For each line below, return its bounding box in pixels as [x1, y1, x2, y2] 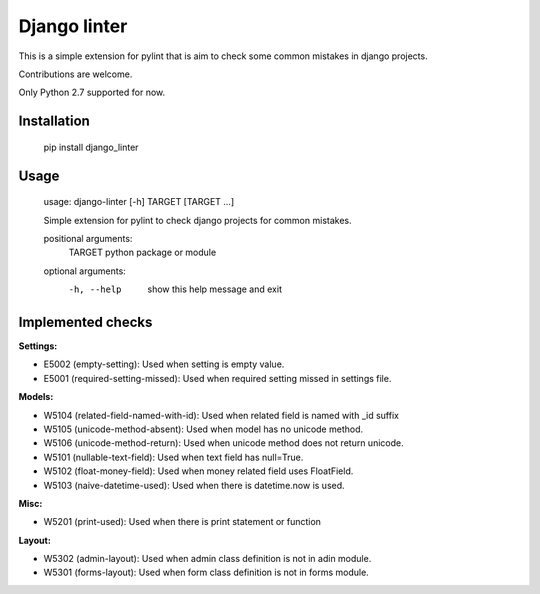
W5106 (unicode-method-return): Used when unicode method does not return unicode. [43, 437, 404, 449]
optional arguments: [43, 265, 127, 277]
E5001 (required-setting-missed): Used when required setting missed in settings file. [43, 372, 392, 384]
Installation [18, 113, 90, 130]
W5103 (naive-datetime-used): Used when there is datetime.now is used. [43, 479, 345, 491]
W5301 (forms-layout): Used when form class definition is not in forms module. [43, 566, 369, 579]
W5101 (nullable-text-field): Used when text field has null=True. [43, 451, 304, 463]
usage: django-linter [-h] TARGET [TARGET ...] [43, 196, 235, 208]
